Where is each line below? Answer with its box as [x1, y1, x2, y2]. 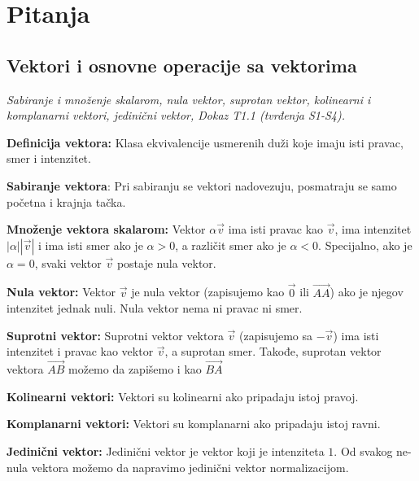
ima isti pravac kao [228, 221, 324, 238]
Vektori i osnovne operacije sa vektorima [7, 52, 357, 77]
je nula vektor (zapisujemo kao [131, 283, 285, 300]
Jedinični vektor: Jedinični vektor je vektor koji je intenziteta [7, 442, 325, 459]
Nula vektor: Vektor [7, 283, 116, 300]
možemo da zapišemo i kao [68, 361, 202, 378]
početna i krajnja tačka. [7, 193, 126, 210]
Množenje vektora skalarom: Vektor [7, 221, 206, 238]
